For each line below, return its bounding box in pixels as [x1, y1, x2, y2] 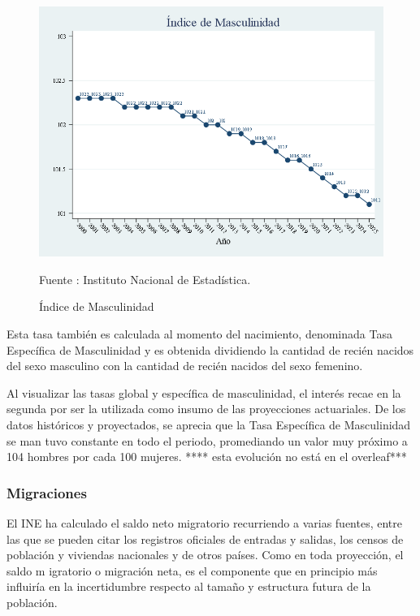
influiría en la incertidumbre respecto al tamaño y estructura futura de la [6, 578, 371, 595]
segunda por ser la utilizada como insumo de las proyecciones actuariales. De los [6, 400, 406, 417]
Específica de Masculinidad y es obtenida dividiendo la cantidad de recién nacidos [6, 341, 414, 358]
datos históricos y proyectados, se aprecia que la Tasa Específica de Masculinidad [6, 416, 411, 433]
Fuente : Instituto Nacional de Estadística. [39, 270, 251, 287]
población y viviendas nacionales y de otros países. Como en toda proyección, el [6, 546, 404, 563]
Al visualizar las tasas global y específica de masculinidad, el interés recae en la [6, 384, 401, 401]
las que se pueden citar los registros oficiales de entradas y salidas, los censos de [6, 530, 404, 547]
